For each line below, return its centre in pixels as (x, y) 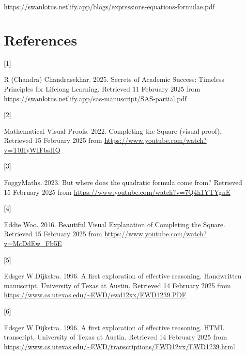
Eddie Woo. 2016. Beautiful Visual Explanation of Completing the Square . (115, 224)
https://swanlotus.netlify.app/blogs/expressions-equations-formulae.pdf (109, 6)
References (41, 39)
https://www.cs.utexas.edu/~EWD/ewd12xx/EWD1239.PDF (95, 295)
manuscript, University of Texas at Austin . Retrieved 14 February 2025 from (117, 285)
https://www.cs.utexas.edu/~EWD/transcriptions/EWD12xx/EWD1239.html (120, 346)
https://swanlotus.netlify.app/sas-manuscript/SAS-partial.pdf (95, 98)
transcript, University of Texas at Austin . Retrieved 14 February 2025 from (115, 337)
